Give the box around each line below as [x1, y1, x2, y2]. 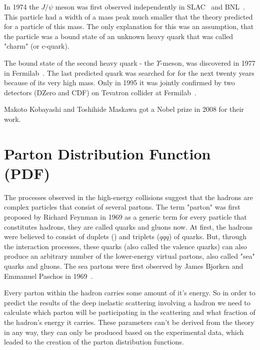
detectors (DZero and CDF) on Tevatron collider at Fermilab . [4, 87, 196, 97]
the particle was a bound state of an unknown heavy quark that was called [4, 31, 233, 41]
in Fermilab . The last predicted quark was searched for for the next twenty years [4, 67, 254, 78]
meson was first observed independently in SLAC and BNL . [55, 2, 245, 12]
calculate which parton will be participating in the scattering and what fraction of [4, 307, 255, 317]
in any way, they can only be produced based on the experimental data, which [4, 326, 244, 337]
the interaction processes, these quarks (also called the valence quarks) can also [4, 241, 247, 251]
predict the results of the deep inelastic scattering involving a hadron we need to [4, 297, 250, 307]
